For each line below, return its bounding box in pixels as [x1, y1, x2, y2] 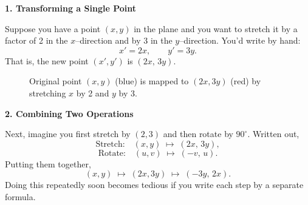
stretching [29, 86, 66, 99]
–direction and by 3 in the [75, 34, 173, 47]
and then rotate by [163, 127, 233, 140]
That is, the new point [5, 54, 89, 67]
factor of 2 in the [5, 34, 68, 47]
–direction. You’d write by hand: [179, 34, 301, 47]
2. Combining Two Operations [5, 107, 134, 119]
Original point [29, 75, 82, 87]
